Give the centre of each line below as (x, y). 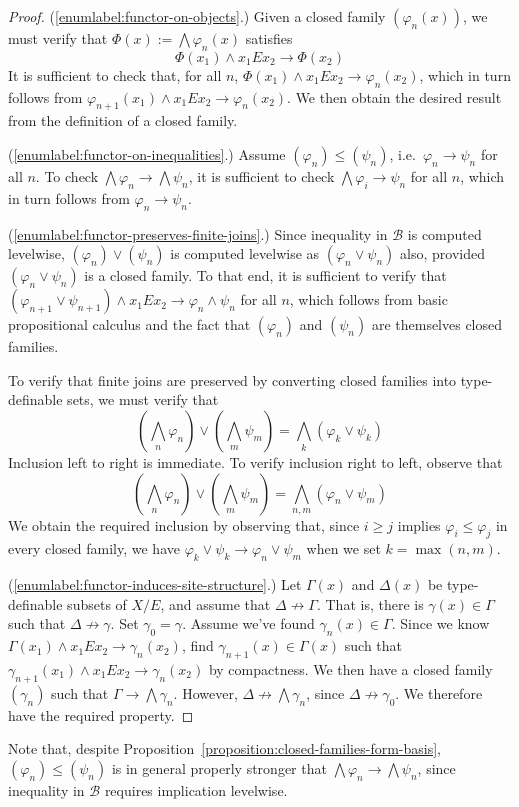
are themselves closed (437, 324)
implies (419, 524)
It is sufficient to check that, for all (115, 74)
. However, (205, 692)
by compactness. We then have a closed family (350, 668)
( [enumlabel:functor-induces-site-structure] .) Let (155, 584)
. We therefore (439, 692)
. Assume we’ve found (248, 623)
